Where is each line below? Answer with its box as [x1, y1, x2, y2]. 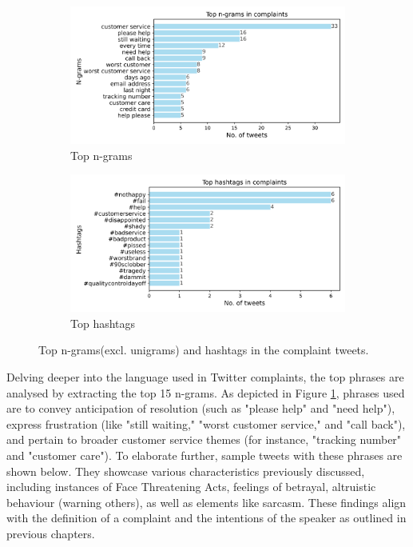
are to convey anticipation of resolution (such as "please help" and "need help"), [6, 400, 395, 417]
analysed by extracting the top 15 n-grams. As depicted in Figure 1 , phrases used [6, 384, 405, 401]
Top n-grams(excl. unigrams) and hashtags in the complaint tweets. [38, 341, 369, 358]
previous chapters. [6, 525, 95, 541]
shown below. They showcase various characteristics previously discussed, [6, 462, 365, 479]
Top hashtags [70, 314, 136, 331]
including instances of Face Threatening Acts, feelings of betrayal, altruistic [6, 478, 376, 495]
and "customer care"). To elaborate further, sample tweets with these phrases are [6, 446, 403, 463]
